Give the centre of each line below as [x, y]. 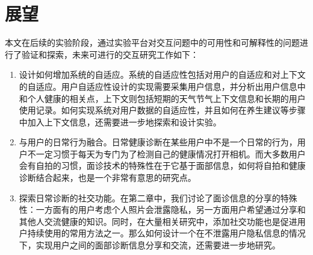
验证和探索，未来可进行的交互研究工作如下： [110, 54]
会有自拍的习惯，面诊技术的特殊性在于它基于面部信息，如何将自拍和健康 [162, 165]
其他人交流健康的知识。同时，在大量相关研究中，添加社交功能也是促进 [158, 221]
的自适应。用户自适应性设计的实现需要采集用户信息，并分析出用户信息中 [162, 86]
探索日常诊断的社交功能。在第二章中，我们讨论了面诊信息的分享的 [150, 197]
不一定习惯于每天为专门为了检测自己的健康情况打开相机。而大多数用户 [166, 153]
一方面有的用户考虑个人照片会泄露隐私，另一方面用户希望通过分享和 [171, 209]
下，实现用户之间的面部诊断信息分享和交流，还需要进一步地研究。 [150, 245]
